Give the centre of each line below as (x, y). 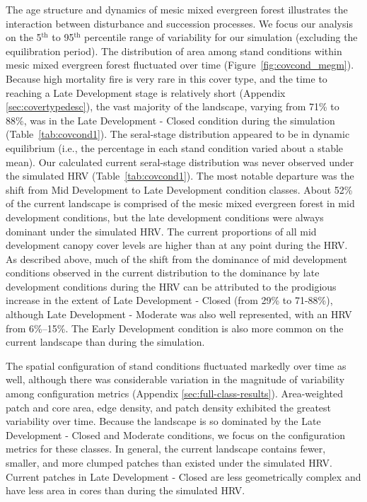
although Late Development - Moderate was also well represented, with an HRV (179, 314)
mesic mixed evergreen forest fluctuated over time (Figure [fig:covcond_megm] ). (180, 65)
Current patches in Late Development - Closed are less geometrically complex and (183, 476)
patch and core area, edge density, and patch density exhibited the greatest (169, 407)
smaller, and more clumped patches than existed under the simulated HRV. (169, 462)
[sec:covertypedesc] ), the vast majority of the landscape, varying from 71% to (173, 106)
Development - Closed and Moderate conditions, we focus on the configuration (176, 434)
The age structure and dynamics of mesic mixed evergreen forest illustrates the (177, 9)
